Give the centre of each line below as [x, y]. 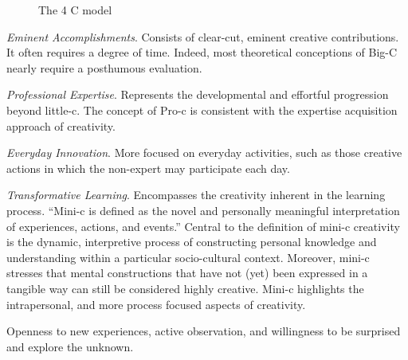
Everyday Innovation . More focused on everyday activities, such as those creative [204, 153]
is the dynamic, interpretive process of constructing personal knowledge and [192, 242]
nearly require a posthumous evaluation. [104, 67]
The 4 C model [75, 10]
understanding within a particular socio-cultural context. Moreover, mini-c [188, 257]
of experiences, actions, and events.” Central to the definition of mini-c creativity [203, 226]
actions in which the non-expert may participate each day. [148, 168]
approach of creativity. [61, 125]
